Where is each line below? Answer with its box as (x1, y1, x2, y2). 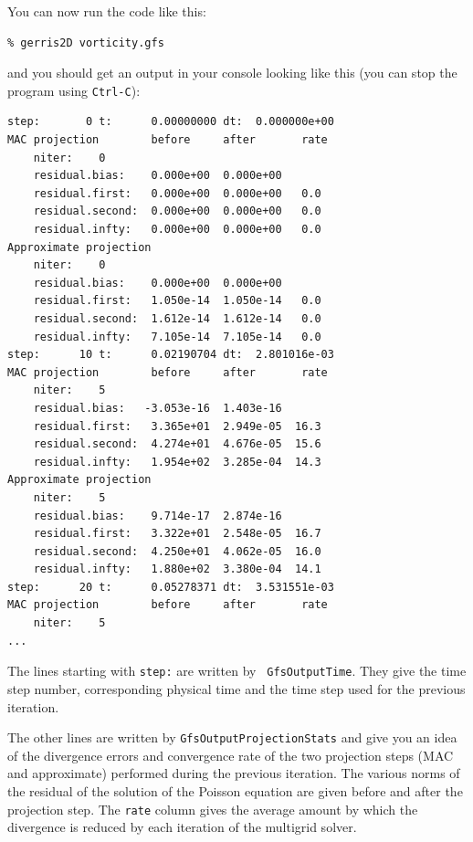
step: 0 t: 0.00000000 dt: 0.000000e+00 (7, 115, 334, 129)
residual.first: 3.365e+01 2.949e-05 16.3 (33, 419, 321, 433)
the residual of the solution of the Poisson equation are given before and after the (7, 781, 463, 800)
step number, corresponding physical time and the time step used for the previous (7, 679, 466, 698)
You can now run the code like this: (7, 2, 206, 20)
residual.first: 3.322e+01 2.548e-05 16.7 (33, 527, 321, 541)
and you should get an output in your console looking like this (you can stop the (7, 63, 457, 82)
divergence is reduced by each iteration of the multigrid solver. (7, 817, 357, 837)
